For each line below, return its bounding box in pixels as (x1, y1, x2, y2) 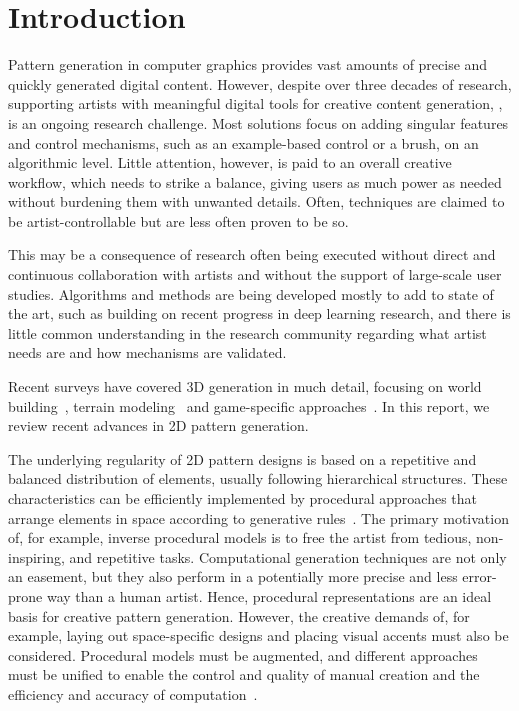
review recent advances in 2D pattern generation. (8, 415, 309, 436)
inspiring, (8, 546, 65, 567)
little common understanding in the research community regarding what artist (8, 322, 487, 343)
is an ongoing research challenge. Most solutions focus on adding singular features (8, 112, 509, 133)
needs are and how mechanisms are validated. (8, 342, 287, 363)
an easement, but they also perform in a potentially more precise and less (8, 566, 458, 587)
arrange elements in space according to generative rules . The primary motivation (8, 507, 509, 528)
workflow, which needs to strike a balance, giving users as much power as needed (8, 171, 502, 192)
